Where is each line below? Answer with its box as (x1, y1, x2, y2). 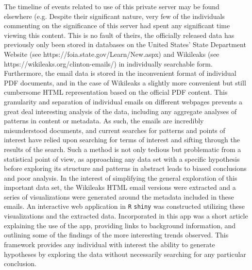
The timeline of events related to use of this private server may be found (4, 1, 219, 11)
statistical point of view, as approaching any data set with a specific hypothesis (4, 153, 240, 164)
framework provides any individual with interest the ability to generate (4, 239, 215, 249)
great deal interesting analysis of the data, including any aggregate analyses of (4, 106, 237, 116)
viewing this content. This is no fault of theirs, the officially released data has (4, 30, 235, 40)
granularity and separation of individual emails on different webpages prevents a (4, 96, 242, 106)
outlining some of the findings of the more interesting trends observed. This (4, 230, 229, 240)
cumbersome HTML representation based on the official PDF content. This (4, 87, 228, 97)
